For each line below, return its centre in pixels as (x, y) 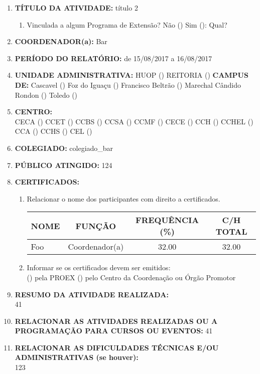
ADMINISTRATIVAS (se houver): (77, 357)
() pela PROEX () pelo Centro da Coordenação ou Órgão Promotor (131, 277)
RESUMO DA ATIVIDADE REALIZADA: (92, 294)
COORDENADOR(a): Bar (61, 41)
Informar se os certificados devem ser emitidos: (99, 267)
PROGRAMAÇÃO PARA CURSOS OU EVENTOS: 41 (114, 331)
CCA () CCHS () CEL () (53, 131)
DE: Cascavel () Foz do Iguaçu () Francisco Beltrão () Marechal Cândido (128, 84)
